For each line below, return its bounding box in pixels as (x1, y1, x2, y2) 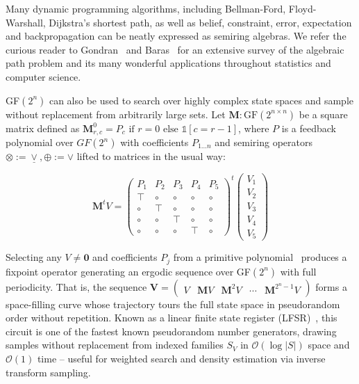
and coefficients (92, 250, 158, 264)
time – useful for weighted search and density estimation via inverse (37, 351, 326, 365)
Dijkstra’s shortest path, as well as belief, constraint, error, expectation (49, 15, 352, 29)
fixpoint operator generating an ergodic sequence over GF (6, 264, 251, 278)
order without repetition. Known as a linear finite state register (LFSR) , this (6, 310, 337, 325)
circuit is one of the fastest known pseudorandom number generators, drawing (6, 323, 337, 338)
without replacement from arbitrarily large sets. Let (6, 106, 226, 121)
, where (238, 120, 269, 135)
